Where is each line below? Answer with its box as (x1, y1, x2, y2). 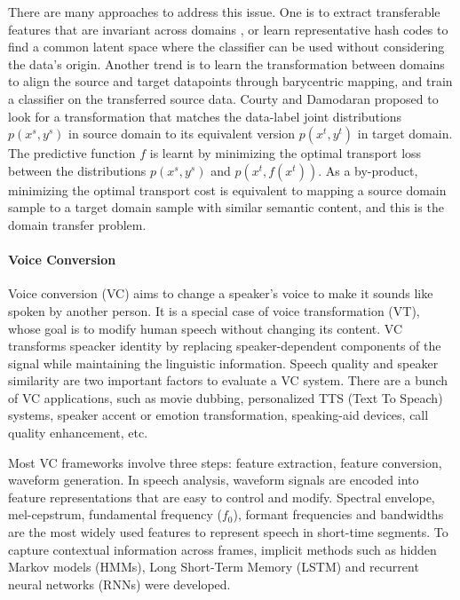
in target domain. (357, 124, 453, 143)
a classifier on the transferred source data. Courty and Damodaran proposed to (8, 89, 439, 107)
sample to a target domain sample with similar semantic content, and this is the (8, 198, 444, 217)
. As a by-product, (318, 161, 418, 179)
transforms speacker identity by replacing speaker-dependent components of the (8, 336, 441, 355)
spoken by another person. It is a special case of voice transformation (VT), (8, 301, 420, 320)
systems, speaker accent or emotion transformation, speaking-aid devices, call (8, 406, 429, 424)
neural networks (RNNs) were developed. (8, 574, 231, 593)
